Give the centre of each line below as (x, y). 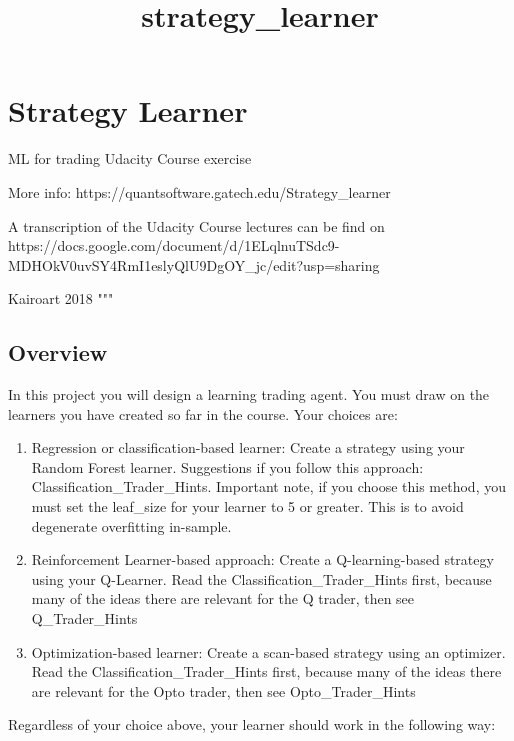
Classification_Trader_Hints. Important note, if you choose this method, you (268, 486)
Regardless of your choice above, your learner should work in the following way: (252, 724)
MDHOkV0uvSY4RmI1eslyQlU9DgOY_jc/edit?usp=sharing (194, 264)
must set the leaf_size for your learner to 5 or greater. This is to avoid (247, 506)
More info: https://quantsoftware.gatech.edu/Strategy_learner (199, 191)
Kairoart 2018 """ (61, 298)
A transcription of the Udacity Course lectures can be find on (196, 225)
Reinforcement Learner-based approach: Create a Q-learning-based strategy (262, 559)
